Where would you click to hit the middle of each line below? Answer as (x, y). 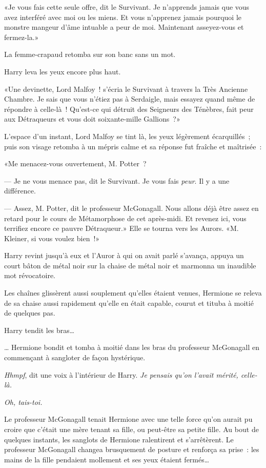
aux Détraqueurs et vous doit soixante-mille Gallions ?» (92, 119)
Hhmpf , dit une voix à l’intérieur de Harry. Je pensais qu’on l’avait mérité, (121, 374)
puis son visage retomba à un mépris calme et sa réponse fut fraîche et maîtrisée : (133, 146)
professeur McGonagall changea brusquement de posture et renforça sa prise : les (132, 449)
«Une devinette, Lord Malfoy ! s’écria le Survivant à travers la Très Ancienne (126, 89)
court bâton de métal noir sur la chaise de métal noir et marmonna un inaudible (130, 265)
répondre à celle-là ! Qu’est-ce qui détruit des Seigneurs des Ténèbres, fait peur (129, 109)
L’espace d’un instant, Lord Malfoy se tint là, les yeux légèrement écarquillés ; (127, 136)
